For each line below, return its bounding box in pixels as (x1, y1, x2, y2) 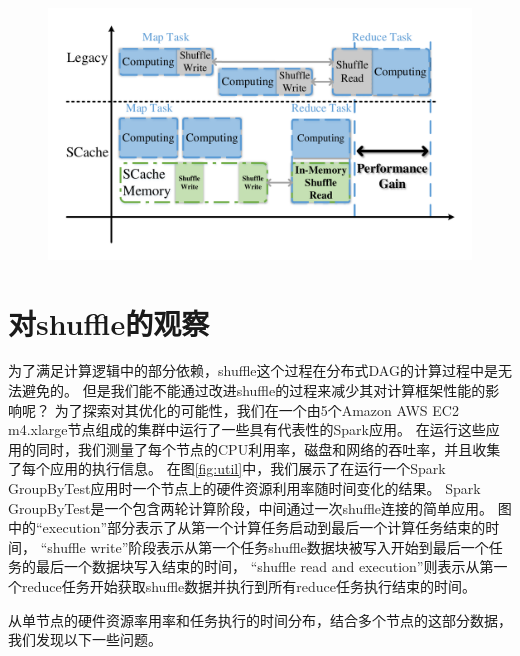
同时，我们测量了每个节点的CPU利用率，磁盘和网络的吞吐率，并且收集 (35, 438, 501, 459)
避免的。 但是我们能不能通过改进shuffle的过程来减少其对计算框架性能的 (21, 380, 486, 401)
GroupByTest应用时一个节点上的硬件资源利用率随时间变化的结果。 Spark (8, 478, 481, 499)
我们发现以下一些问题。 (8, 629, 162, 650)
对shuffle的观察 (8, 302, 210, 343)
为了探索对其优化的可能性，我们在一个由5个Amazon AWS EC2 (54, 399, 459, 420)
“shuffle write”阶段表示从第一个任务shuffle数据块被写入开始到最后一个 (40, 536, 489, 557)
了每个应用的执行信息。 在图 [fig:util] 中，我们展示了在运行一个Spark (8, 458, 446, 479)
